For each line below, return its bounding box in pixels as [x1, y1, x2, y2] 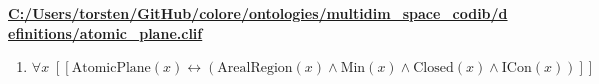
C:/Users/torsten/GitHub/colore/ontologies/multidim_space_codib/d [8, 3, 508, 23]
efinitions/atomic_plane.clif [8, 22, 203, 43]
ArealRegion [217, 61, 293, 76]
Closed [413, 61, 454, 76]
